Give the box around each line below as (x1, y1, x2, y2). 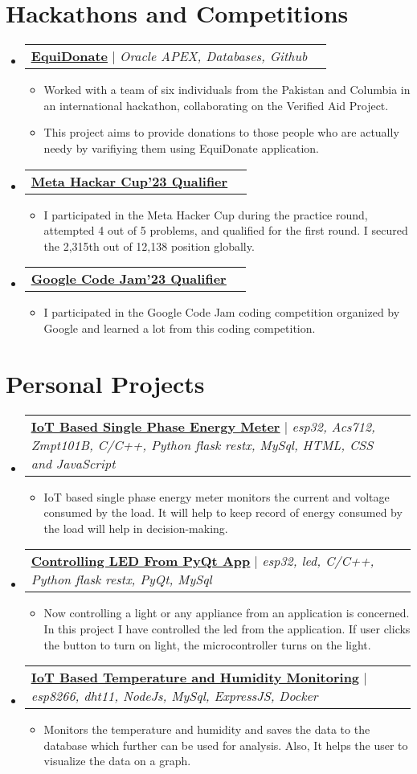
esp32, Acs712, (292, 416, 376, 436)
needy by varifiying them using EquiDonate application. (43, 139, 319, 156)
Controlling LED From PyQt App (31, 551, 251, 571)
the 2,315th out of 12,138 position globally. (43, 237, 255, 254)
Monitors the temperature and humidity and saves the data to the (43, 721, 370, 738)
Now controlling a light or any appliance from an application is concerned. (43, 604, 410, 621)
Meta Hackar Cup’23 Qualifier (31, 171, 228, 190)
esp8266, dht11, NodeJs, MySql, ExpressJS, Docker (31, 686, 318, 706)
